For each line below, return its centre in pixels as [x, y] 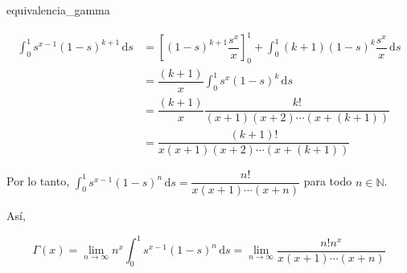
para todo [328, 181]
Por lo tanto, [38, 181]
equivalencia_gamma [58, 10]
